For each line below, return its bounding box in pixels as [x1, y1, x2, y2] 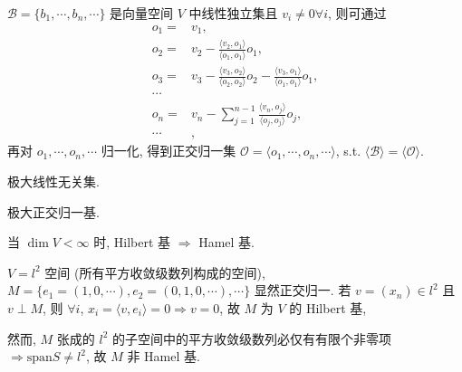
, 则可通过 [328, 4, 387, 22]
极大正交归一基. [7, 202, 100, 221]
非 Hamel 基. [127, 347, 200, 366]
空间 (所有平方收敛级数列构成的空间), [44, 262, 265, 281]
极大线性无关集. [7, 171, 100, 190]
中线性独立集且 [188, 4, 278, 22]
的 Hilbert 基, [289, 298, 367, 317]
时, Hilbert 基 [93, 233, 171, 252]
